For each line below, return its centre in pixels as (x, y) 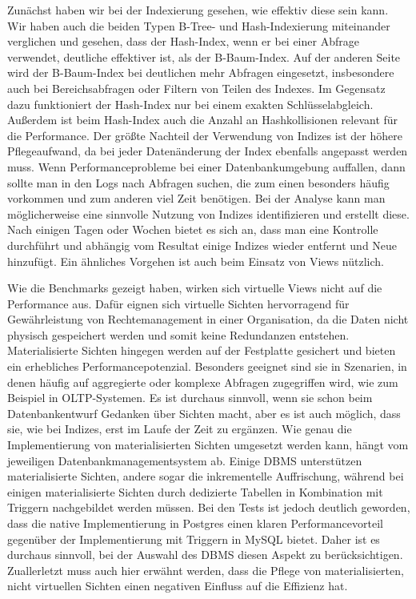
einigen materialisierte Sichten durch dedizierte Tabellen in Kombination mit (195, 491)
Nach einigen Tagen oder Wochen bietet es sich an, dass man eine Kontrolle (193, 229)
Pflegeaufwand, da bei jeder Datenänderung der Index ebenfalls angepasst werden (208, 151)
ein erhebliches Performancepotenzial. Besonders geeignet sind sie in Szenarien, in (207, 366)
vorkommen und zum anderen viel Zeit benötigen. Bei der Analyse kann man (196, 198)
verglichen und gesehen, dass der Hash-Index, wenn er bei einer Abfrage (183, 41)
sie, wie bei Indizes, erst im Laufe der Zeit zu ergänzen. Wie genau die (180, 429)
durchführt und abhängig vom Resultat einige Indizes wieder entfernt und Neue (202, 245)
